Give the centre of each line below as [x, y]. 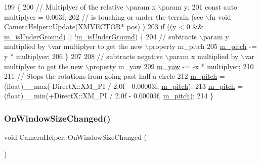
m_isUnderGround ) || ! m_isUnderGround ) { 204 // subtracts [101, 36]
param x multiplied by [204, 56]
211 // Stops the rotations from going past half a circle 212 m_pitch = [115, 76]
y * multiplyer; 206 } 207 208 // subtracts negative [83, 56]
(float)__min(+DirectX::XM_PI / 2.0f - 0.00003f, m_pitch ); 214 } [109, 96]
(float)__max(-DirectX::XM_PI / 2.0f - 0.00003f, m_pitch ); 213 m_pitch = [124, 86]
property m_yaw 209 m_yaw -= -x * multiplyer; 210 [171, 66]
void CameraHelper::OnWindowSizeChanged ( [76, 137]
